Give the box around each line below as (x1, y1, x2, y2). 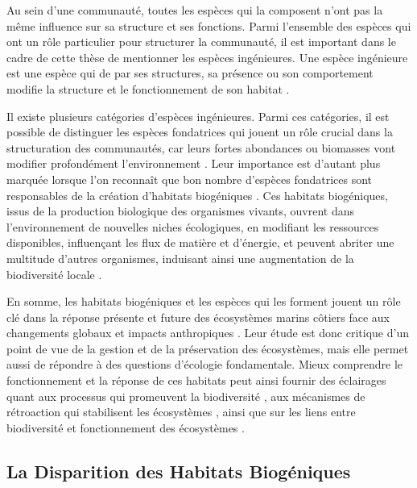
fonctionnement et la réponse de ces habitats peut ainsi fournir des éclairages (6, 372, 386, 389)
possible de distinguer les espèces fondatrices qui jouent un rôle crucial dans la (6, 123, 393, 140)
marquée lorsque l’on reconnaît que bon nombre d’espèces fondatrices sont (6, 170, 373, 187)
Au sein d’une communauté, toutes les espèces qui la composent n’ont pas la (6, 2, 383, 18)
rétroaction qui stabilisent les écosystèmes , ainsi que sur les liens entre (6, 403, 356, 420)
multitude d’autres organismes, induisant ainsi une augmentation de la (6, 249, 354, 266)
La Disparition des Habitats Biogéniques (6, 458, 351, 483)
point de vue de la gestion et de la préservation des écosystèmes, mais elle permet (6, 340, 409, 357)
